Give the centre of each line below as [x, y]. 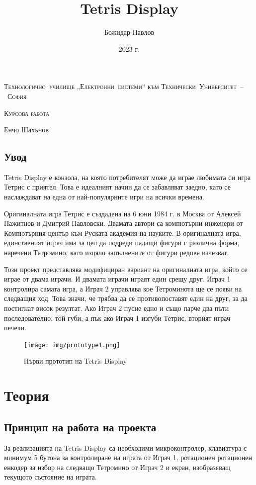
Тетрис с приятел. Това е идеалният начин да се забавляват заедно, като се [117, 187]
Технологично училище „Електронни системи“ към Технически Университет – [124, 86]
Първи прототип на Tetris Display [76, 361]
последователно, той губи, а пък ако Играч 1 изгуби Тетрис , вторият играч [117, 318]
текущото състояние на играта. [50, 477]
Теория [27, 395]
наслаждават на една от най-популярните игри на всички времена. [104, 197]
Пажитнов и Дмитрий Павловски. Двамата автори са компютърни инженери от [124, 223]
